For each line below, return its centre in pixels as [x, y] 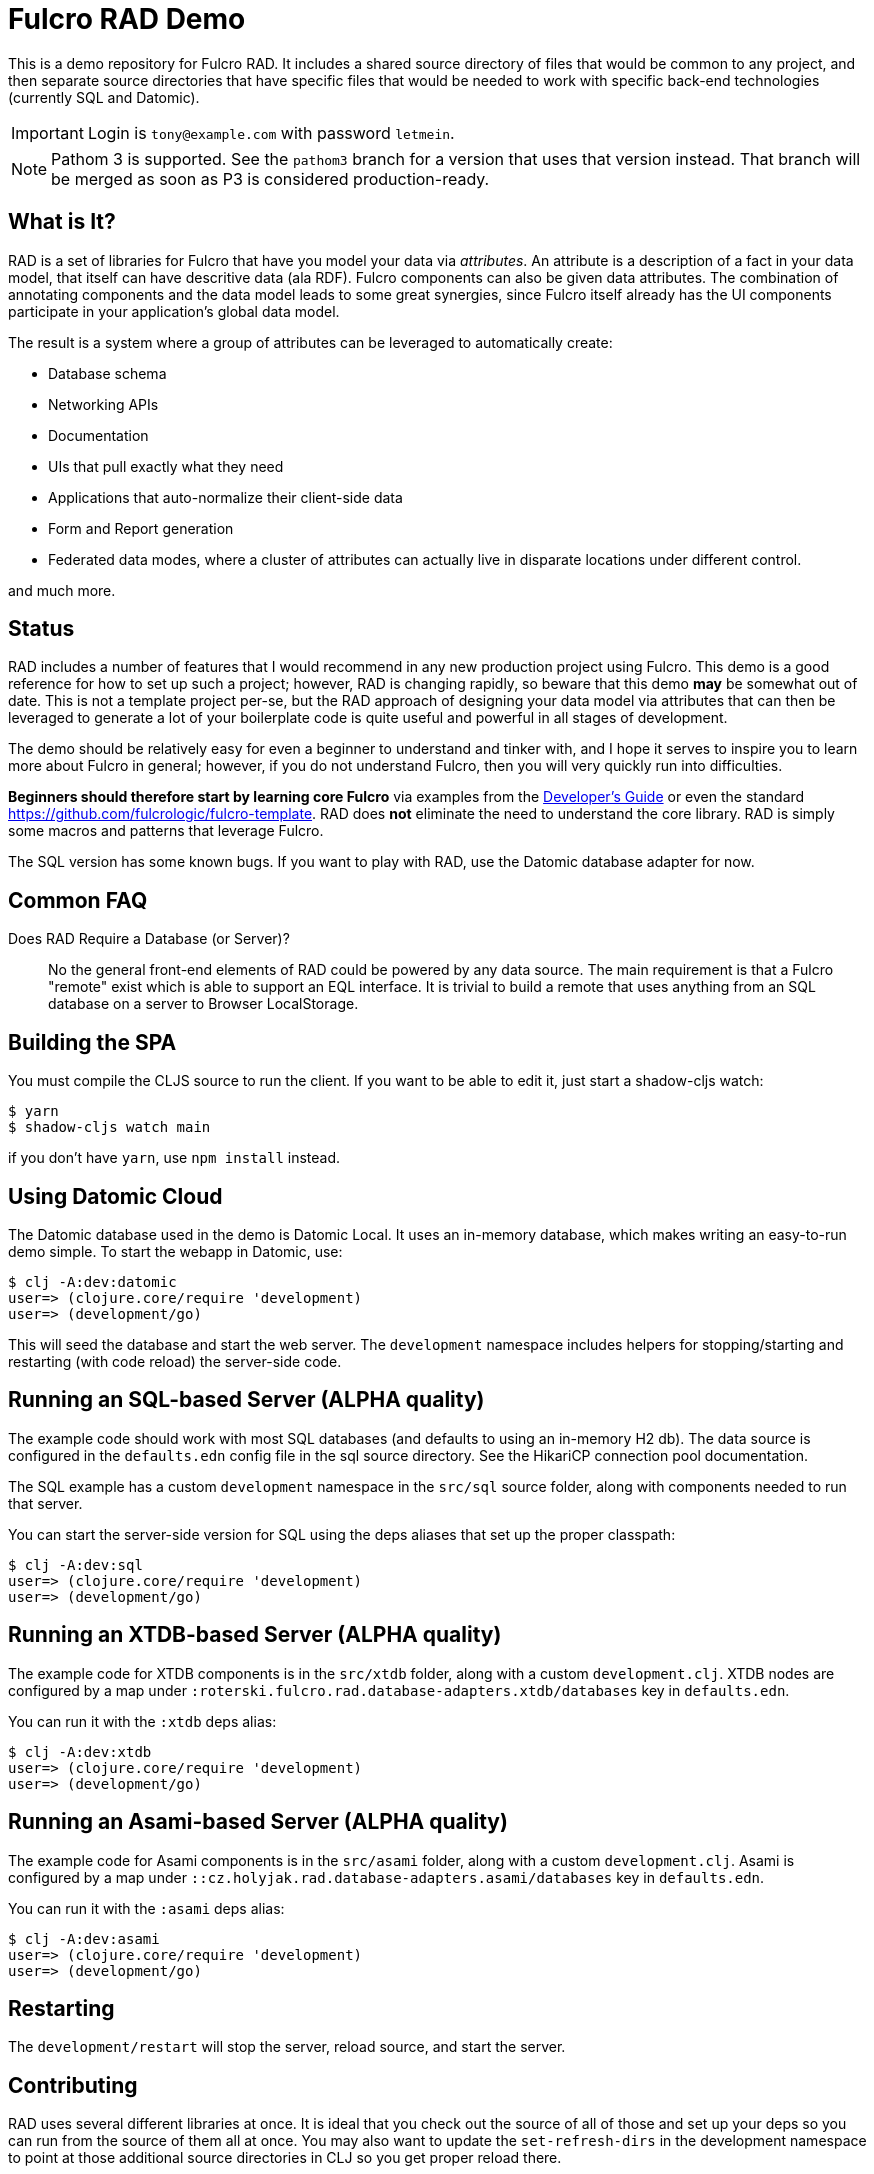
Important [47, 132]
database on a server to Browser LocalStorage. [203, 1004]
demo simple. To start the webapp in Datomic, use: [175, 1251]
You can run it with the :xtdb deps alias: [142, 1721]
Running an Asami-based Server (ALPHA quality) [258, 1822]
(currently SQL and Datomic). [104, 97]
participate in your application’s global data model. [174, 311]
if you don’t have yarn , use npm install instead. [174, 1158]
